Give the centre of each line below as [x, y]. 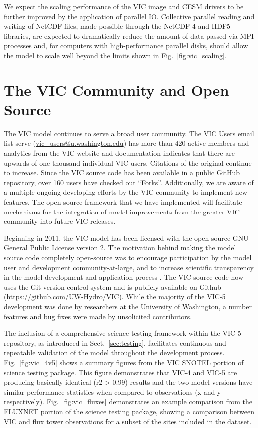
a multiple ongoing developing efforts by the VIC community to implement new [126, 192]
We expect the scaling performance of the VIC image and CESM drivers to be [124, 6]
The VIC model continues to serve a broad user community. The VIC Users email [129, 133]
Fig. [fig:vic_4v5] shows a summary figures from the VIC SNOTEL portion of [124, 362]
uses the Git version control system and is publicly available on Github [113, 287]
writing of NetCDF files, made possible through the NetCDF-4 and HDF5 [117, 26]
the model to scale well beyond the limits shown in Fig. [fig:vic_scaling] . [115, 55]
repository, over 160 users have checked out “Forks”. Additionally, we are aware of [129, 182]
